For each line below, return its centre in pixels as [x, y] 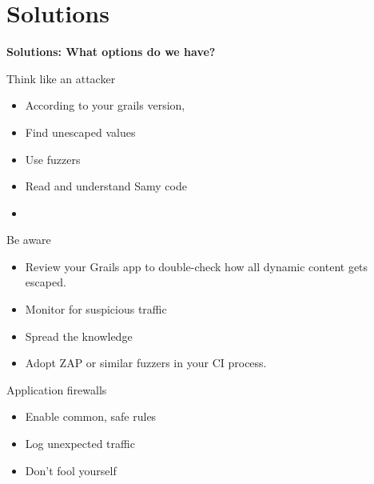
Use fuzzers [53, 159]
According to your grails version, [105, 105]
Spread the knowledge [79, 336]
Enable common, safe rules [91, 416]
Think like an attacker [61, 78]
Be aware [29, 240]
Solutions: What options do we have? [111, 52]
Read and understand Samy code [106, 186]
